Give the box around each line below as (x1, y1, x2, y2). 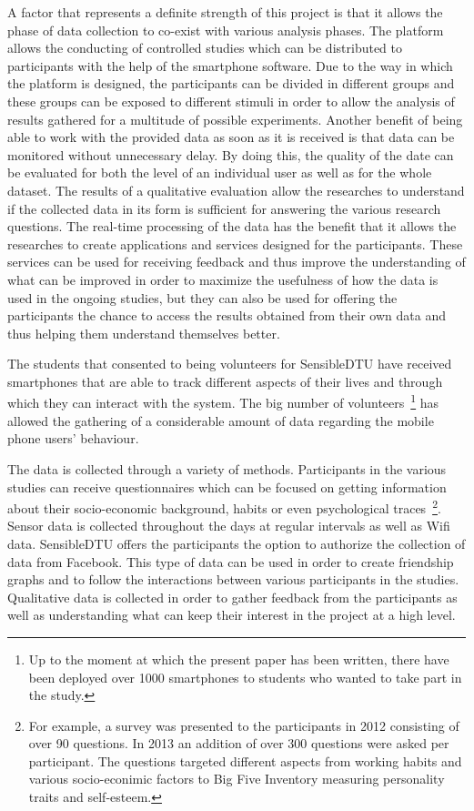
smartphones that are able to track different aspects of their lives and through (7, 371, 443, 390)
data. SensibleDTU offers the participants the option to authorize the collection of (7, 533, 466, 552)
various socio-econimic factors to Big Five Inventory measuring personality (28, 769, 445, 788)
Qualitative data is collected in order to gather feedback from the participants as (7, 587, 458, 606)
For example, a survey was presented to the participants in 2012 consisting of (28, 715, 459, 735)
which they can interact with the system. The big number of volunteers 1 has (7, 390, 439, 412)
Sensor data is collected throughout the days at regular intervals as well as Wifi (7, 516, 450, 535)
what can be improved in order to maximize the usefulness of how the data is (7, 269, 439, 289)
